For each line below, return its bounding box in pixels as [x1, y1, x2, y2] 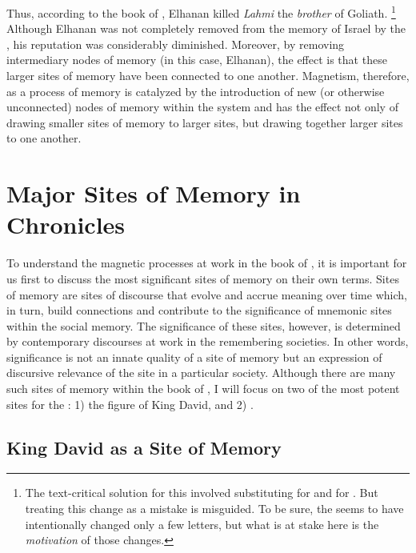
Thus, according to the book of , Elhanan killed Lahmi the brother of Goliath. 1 [6, 2, 396, 21]
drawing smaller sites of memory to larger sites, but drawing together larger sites [6, 114, 403, 130]
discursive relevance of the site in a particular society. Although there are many [6, 364, 396, 381]
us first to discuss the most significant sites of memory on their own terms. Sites [6, 270, 399, 287]
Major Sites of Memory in [6, 177, 301, 210]
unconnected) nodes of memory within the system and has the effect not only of [6, 98, 398, 115]
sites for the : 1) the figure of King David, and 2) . [6, 395, 254, 412]
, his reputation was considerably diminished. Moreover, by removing [6, 35, 345, 52]
